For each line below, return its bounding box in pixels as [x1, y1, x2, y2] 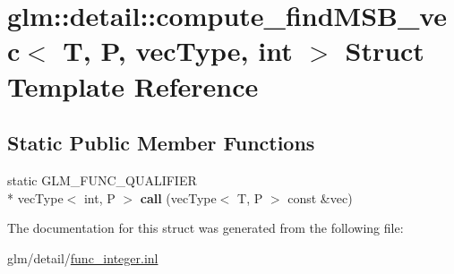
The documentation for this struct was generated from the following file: [7, 218, 404, 237]
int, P [83, 188, 116, 207]
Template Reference [7, 67, 259, 104]
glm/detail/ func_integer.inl [7, 248, 158, 267]
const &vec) [287, 188, 353, 207]
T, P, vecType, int [63, 32, 293, 69]
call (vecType [140, 188, 217, 207]
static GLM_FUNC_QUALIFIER [7, 170, 197, 189]
